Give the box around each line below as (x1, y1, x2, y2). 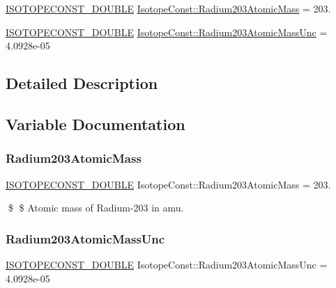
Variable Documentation (6, 113, 185, 134)
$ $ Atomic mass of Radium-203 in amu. (8, 200, 184, 215)
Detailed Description (6, 72, 158, 94)
